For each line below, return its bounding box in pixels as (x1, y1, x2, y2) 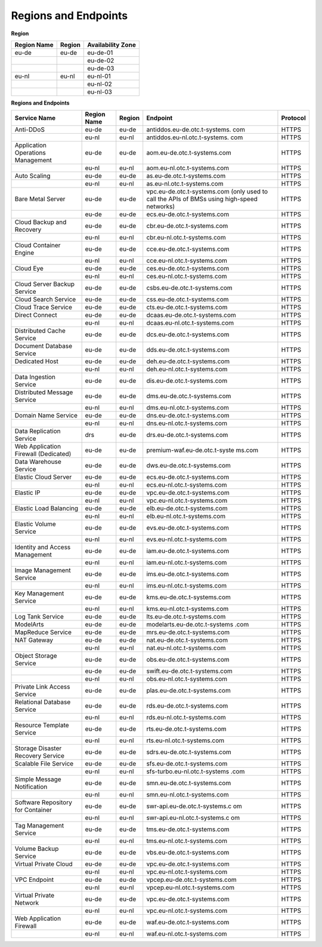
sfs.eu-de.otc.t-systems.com (146, 760, 228, 768)
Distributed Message (14, 388, 73, 396)
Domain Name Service (14, 411, 78, 420)
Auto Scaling (14, 172, 51, 180)
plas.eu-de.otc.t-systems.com (146, 687, 231, 695)
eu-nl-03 (87, 87, 113, 96)
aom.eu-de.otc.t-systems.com (146, 149, 232, 157)
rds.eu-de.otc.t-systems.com (146, 702, 228, 710)
